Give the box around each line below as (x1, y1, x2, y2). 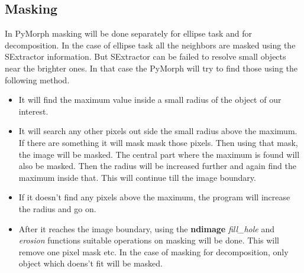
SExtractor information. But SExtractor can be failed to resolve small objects (5, 50, 286, 63)
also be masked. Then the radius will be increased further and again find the (18, 160, 296, 172)
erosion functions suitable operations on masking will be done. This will (18, 234, 279, 246)
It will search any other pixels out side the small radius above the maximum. (18, 125, 297, 137)
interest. (18, 105, 48, 117)
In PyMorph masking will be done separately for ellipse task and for (5, 27, 252, 40)
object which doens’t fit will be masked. (18, 257, 163, 269)
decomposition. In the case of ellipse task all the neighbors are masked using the (5, 38, 296, 51)
